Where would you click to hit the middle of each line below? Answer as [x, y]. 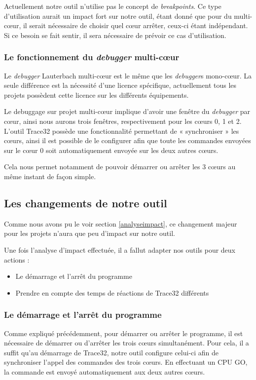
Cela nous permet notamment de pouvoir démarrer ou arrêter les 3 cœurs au [120, 167]
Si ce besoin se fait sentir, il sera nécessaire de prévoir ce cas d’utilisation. [115, 35]
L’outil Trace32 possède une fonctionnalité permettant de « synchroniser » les [122, 131]
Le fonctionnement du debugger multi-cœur [92, 57]
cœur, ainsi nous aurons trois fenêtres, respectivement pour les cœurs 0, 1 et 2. [123, 121]
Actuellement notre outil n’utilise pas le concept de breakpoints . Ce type [113, 6]
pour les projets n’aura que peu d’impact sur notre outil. [90, 233]
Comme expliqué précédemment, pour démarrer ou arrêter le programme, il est [124, 333]
